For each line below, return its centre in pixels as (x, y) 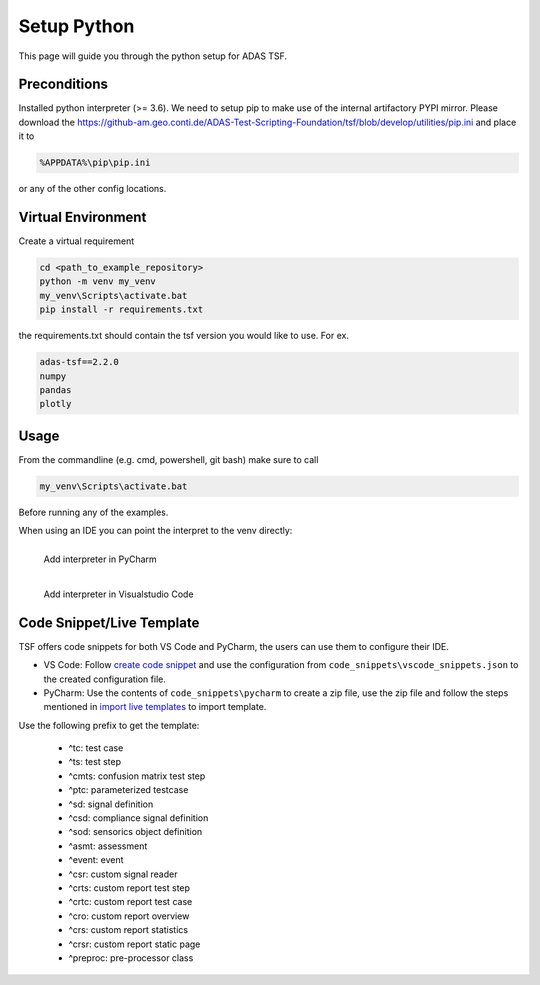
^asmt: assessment (108, 846)
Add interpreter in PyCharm (100, 559)
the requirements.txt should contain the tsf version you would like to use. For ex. (184, 336)
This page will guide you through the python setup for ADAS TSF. (153, 56)
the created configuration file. (105, 679)
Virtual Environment (82, 217)
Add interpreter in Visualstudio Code (118, 594)
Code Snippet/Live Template (109, 622)
